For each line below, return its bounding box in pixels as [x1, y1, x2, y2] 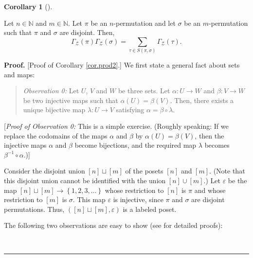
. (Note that [209, 166, 245, 176]
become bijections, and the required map [74, 140, 197, 150]
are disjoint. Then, [59, 27, 115, 37]
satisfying [116, 104, 145, 115]
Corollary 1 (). [4, 1, 53, 11]
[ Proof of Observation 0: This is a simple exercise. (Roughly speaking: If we [4, 121, 229, 131]
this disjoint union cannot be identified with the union [4, 175, 166, 186]
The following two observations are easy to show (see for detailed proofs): [4, 220, 223, 230]
